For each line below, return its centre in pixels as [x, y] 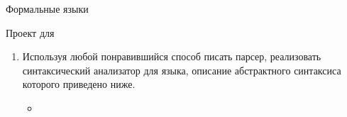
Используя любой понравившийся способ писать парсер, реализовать [172, 56]
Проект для [30, 32]
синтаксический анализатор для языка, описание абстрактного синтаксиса [182, 70]
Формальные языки [47, 9]
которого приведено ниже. [79, 84]
